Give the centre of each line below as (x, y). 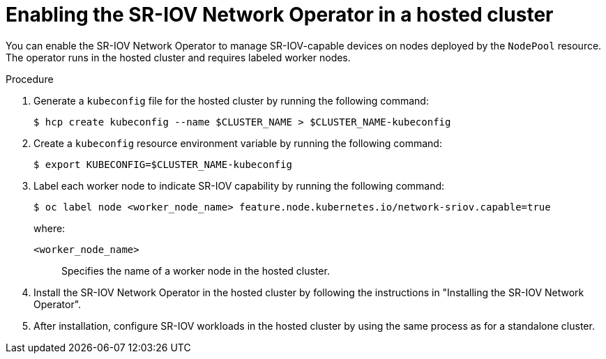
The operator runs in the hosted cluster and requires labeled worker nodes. (178, 57)
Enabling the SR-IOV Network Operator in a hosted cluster (280, 15)
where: (50, 228)
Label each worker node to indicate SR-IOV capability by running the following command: (239, 185)
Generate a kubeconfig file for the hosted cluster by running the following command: (231, 100)
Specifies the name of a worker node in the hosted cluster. (196, 270)
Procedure (30, 79)
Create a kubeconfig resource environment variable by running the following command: (238, 143)
